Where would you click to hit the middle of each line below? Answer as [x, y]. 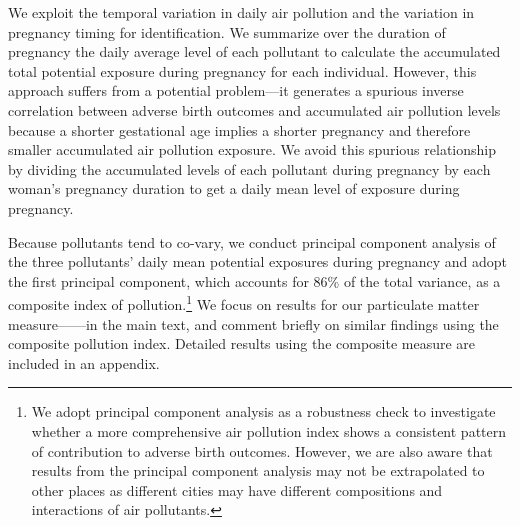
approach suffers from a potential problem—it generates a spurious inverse [236, 90]
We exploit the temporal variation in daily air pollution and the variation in [241, 12]
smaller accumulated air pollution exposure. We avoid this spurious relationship [252, 149]
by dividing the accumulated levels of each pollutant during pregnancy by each [249, 168]
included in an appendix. [84, 362]
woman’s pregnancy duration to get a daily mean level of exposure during [234, 188]
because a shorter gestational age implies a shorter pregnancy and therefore [239, 129]
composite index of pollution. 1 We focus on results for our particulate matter [244, 302]
